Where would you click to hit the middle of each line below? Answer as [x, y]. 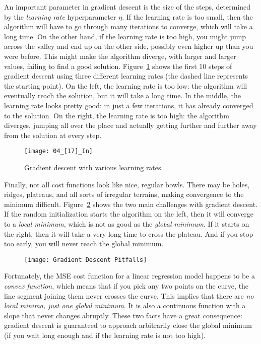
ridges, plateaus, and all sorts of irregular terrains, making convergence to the [124, 194]
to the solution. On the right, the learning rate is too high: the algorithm [117, 115]
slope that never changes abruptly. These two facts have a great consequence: [123, 315]
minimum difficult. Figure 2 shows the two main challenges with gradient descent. [131, 204]
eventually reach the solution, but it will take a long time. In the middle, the [122, 95]
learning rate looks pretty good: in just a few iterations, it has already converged [129, 105]
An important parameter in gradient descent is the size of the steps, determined [127, 7]
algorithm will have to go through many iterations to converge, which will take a [128, 26]
